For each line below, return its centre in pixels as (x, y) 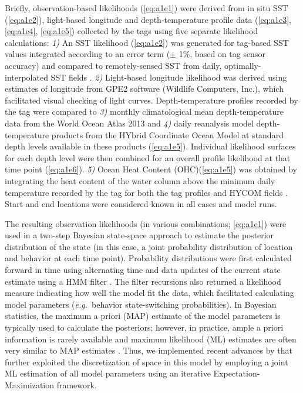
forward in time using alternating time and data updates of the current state (143, 270)
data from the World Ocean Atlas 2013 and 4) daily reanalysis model (129, 123)
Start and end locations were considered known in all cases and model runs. (141, 204)
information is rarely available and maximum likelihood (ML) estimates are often (151, 339)
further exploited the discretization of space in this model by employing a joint (147, 362)
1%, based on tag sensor (222, 54)
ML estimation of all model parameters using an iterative (108, 373)
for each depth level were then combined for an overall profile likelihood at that (148, 157)
